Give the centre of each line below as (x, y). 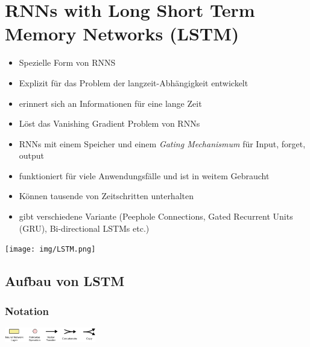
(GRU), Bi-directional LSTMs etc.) (84, 228)
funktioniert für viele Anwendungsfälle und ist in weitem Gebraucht (144, 175)
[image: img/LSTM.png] (50, 250)
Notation (27, 310)
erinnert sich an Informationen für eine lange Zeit (110, 103)
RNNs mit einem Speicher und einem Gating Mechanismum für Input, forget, (162, 143)
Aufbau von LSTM (65, 281)
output (32, 155)
